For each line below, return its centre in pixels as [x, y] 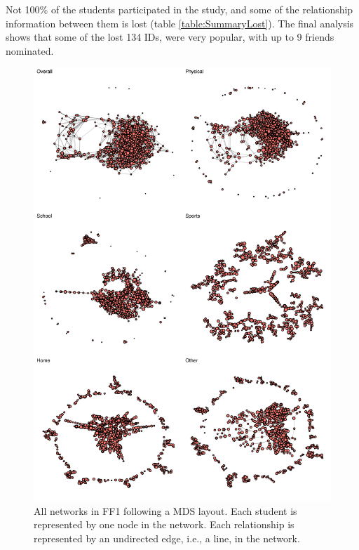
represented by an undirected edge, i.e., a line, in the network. [167, 538]
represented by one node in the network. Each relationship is [164, 524]
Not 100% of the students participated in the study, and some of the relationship [179, 9]
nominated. [30, 50]
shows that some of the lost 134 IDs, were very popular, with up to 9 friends [170, 37]
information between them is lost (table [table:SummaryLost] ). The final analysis [180, 23]
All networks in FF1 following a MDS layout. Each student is [165, 510]
